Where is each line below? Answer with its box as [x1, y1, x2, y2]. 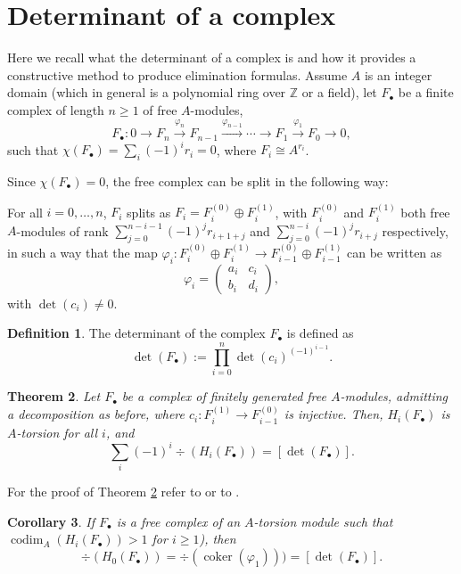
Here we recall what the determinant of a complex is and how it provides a [7, 48, 416, 67]
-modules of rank [16, 221, 109, 240]
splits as [127, 202, 171, 221]
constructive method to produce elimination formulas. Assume [7, 65, 348, 84]
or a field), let [301, 83, 377, 102]
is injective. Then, [284, 405, 383, 423]
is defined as [286, 324, 354, 342]
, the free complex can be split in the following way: [105, 172, 389, 190]
